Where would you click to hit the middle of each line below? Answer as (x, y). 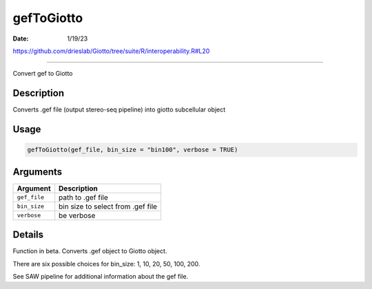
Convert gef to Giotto (43, 74)
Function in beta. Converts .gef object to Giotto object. (90, 251)
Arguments (38, 172)
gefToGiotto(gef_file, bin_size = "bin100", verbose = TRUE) (133, 150)
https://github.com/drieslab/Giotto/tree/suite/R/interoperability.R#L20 (111, 51)
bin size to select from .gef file (108, 206)
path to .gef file (83, 197)
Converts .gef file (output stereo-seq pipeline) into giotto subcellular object (119, 109)
